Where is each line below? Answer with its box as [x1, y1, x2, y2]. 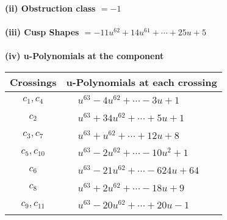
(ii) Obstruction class [5, 2, 96, 14]
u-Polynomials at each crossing [66, 74, 217, 89]
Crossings [10, 74, 57, 89]
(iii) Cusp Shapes [5, 26, 79, 38]
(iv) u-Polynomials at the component [5, 49, 164, 62]
